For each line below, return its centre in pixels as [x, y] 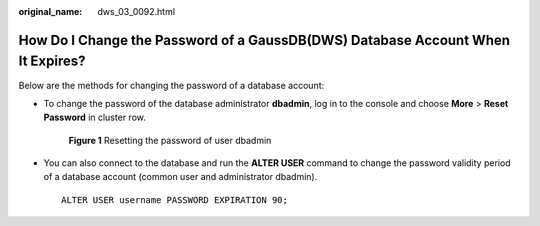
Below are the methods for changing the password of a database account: [171, 85]
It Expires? [52, 61]
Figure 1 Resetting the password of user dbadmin [170, 140]
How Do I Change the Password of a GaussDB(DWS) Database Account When [264, 40]
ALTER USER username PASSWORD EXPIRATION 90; [175, 199]
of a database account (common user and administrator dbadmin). [180, 177]
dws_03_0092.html [136, 11]
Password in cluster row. [95, 117]
